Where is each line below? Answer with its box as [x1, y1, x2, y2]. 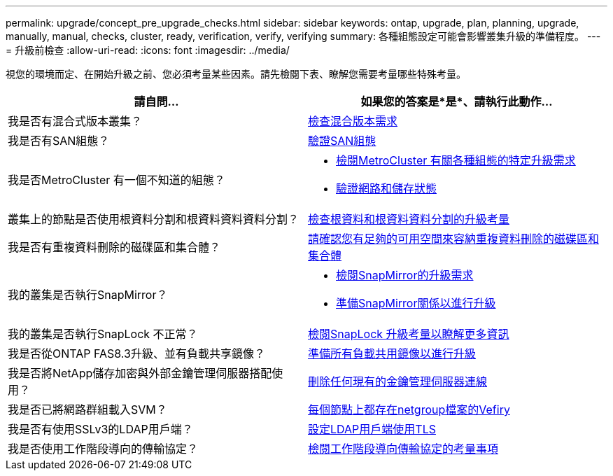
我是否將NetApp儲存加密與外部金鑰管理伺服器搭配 [8, 366, 272, 380]
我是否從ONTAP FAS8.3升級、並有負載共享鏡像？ [8, 346, 265, 360]
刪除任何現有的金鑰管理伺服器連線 [308, 374, 488, 388]
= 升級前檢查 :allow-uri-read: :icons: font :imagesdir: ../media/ [6, 44, 290, 56]
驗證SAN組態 [308, 134, 376, 148]
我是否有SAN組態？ [8, 134, 110, 148]
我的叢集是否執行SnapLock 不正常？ [8, 327, 198, 341]
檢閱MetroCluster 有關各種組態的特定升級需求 [336, 153, 576, 167]
